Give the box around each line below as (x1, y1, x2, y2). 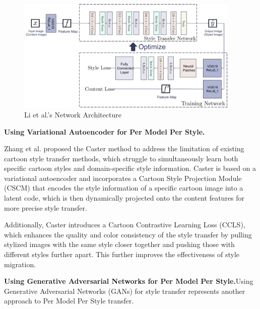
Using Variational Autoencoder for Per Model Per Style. (4, 126, 205, 137)
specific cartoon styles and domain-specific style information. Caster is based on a (4, 163, 256, 173)
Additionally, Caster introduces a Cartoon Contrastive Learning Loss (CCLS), (4, 219, 245, 230)
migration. (4, 259, 36, 269)
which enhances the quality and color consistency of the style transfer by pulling (4, 229, 252, 239)
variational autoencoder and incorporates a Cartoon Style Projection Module (4, 172, 242, 183)
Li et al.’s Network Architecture (24, 109, 121, 119)
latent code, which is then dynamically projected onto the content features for (4, 193, 245, 203)
